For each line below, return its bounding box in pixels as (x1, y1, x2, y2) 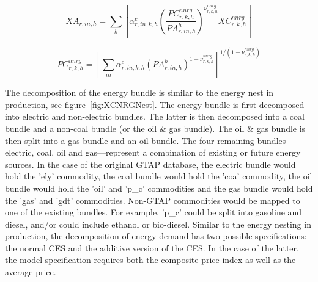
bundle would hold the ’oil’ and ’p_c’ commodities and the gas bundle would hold (5, 181, 313, 194)
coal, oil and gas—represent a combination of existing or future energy (37, 146, 301, 159)
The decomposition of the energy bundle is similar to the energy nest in (5, 86, 274, 99)
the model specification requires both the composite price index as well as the (5, 253, 296, 266)
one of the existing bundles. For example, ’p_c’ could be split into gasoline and (5, 206, 302, 219)
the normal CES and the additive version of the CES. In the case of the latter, (5, 241, 299, 254)
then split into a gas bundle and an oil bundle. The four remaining (5, 134, 254, 146)
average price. (5, 266, 56, 278)
